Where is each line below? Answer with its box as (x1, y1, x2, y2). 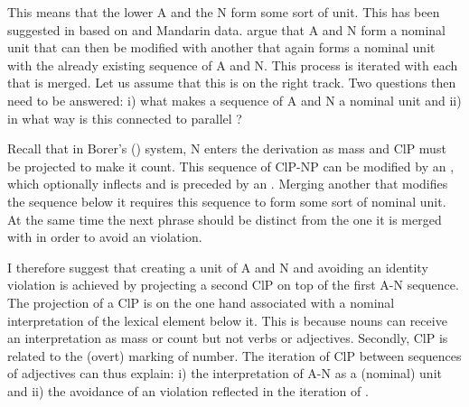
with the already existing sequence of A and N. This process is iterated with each (7, 55, 458, 74)
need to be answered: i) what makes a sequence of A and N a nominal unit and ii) (7, 90, 462, 109)
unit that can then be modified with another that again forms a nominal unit (7, 38, 436, 57)
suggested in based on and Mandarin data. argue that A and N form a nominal (7, 20, 446, 39)
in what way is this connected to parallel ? (7, 108, 242, 127)
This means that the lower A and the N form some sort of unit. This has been (7, 3, 440, 21)
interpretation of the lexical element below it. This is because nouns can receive (7, 310, 447, 329)
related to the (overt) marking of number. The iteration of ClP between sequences (7, 346, 462, 365)
